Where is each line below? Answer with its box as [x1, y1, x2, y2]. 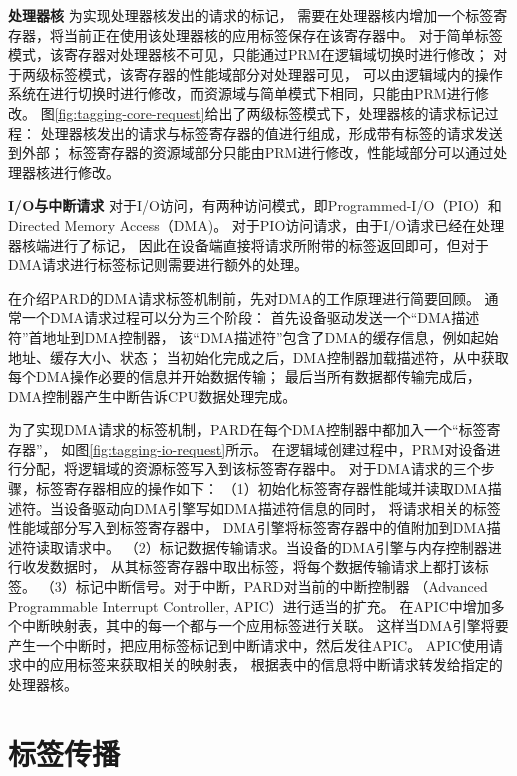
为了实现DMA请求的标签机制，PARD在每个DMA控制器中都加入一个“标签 [8, 419, 487, 440]
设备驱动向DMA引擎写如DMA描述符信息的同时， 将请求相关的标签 [63, 497, 501, 518]
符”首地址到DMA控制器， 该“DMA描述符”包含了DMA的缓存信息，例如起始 [8, 326, 499, 347]
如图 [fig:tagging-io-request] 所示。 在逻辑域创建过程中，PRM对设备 [61, 438, 487, 459]
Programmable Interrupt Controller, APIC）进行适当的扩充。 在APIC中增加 [8, 595, 491, 616]
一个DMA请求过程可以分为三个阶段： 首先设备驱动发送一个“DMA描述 [21, 307, 480, 328]
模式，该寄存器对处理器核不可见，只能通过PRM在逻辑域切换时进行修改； [8, 44, 489, 65]
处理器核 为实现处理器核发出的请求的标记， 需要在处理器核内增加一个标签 [8, 5, 494, 25]
